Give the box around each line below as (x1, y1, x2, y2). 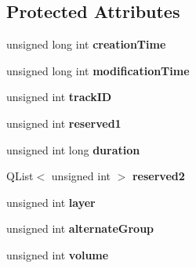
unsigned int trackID (6, 89, 112, 105)
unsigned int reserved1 (6, 114, 122, 131)
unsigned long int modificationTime (6, 62, 190, 78)
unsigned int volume (6, 246, 109, 263)
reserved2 (132, 168, 185, 184)
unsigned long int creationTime (6, 36, 166, 53)
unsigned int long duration (6, 141, 140, 158)
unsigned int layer (6, 194, 96, 210)
